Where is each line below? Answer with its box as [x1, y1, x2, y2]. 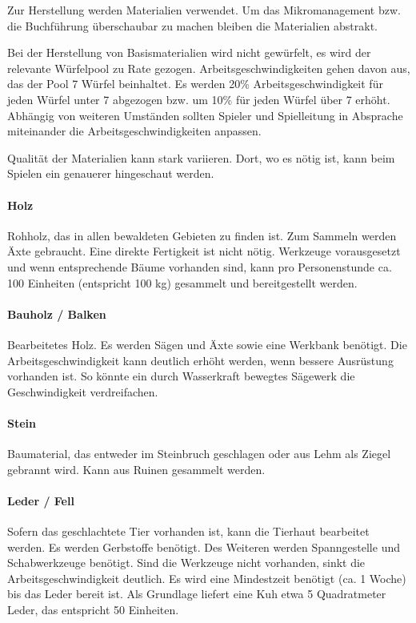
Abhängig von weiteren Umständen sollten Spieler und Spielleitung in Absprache [7, 107, 403, 123]
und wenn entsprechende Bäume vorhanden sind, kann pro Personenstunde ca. [7, 258, 392, 275]
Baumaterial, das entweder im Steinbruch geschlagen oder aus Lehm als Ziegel [7, 445, 391, 462]
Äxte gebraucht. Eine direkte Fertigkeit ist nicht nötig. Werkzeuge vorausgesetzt [7, 243, 401, 259]
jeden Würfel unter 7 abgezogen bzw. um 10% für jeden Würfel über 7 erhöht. [7, 90, 390, 107]
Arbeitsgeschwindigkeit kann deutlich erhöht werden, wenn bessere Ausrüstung [7, 352, 394, 368]
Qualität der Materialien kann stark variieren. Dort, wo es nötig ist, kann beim [7, 149, 395, 166]
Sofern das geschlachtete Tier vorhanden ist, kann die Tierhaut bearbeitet [7, 523, 370, 540]
